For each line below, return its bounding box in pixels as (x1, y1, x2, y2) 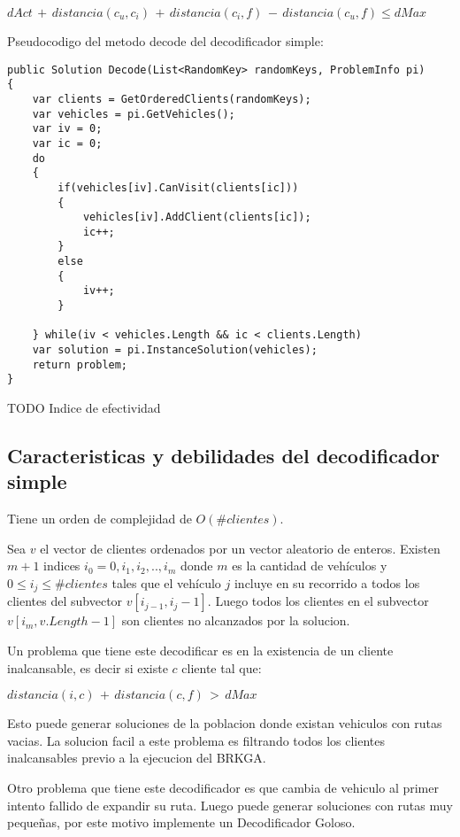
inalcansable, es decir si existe (7, 658, 168, 677)
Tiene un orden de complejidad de (7, 509, 192, 528)
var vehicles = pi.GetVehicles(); (32, 107, 235, 120)
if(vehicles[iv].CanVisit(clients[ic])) (57, 181, 299, 194)
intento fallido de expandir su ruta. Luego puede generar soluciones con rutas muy (7, 795, 453, 814)
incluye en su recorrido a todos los (234, 574, 420, 592)
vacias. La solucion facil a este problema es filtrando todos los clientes (7, 731, 385, 749)
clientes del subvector (7, 592, 123, 610)
